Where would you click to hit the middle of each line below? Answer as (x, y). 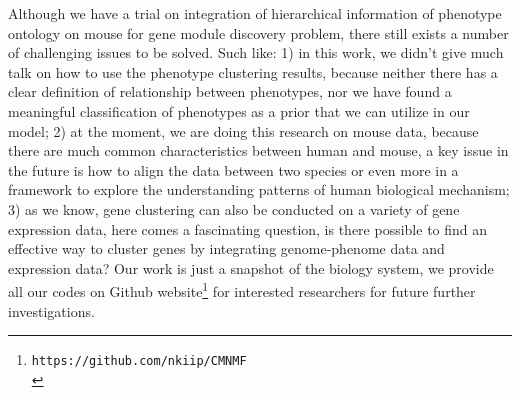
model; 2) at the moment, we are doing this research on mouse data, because (243, 130)
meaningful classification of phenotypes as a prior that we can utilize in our (239, 110)
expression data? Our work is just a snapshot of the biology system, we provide (251, 267)
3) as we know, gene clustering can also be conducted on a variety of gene (234, 208)
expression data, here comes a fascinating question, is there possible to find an (248, 228)
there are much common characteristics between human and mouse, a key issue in (258, 150)
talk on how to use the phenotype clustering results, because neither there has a (253, 71)
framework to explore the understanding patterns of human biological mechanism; (259, 189)
